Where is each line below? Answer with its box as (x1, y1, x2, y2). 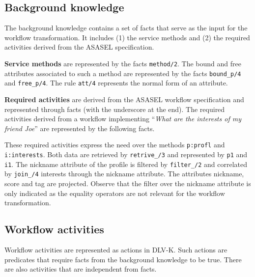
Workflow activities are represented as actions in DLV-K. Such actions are (4, 244, 227, 254)
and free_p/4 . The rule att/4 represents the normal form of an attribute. (4, 78, 228, 88)
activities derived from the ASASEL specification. (4, 42, 154, 52)
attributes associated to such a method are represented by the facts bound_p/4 (4, 68, 241, 78)
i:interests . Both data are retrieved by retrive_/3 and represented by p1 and (4, 149, 248, 159)
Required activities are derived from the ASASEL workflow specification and (4, 94, 244, 104)
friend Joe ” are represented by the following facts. (4, 123, 155, 133)
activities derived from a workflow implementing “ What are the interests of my (4, 113, 241, 124)
